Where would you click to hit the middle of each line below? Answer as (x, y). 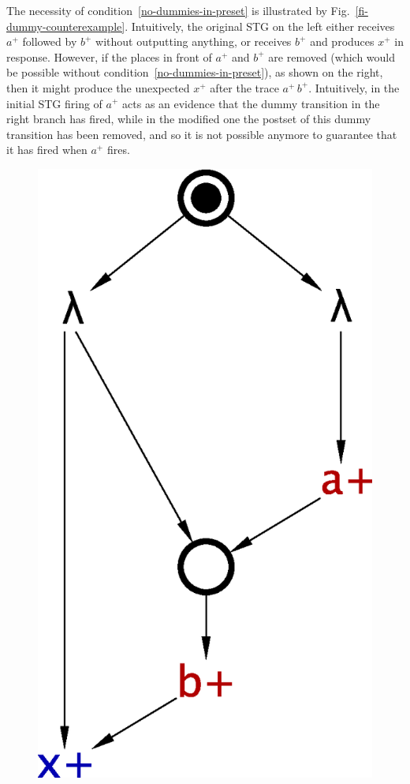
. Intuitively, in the (354, 87)
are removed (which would (332, 56)
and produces (342, 41)
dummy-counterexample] (66, 26)
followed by (50, 41)
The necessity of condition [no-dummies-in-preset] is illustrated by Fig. (178, 10)
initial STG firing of (54, 103)
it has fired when (47, 150)
